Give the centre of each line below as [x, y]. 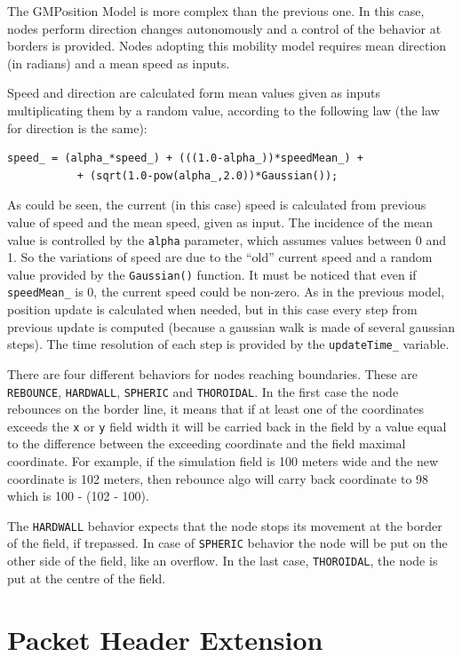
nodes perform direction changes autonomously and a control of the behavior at [224, 28]
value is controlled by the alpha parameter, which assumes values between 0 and [227, 239]
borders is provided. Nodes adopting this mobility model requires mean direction [227, 46]
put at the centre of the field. [87, 578]
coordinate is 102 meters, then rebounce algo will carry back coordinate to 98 [218, 478]
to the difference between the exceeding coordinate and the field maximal [207, 443]
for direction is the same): [77, 127]
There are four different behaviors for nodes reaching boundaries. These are [212, 373]
